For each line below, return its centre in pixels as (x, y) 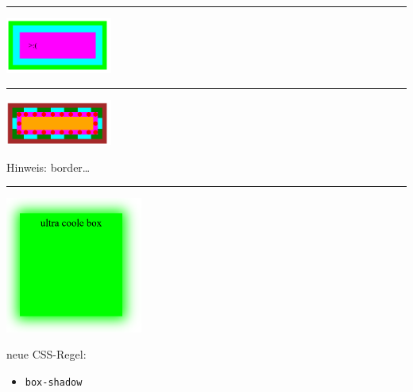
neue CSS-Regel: (46, 354)
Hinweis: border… (48, 167)
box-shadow (54, 382)
